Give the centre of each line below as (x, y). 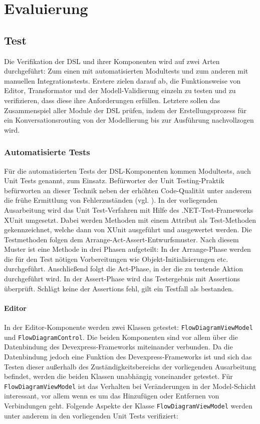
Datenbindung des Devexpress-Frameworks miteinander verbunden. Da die (118, 347)
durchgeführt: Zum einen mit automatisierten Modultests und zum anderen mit (126, 71)
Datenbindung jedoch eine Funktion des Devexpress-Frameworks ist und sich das (128, 356)
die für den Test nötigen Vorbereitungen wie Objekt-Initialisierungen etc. (116, 259)
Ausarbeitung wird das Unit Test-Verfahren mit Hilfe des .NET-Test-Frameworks (129, 209)
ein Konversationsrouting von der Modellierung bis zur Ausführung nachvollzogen (129, 120)
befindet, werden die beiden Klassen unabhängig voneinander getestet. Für (118, 376)
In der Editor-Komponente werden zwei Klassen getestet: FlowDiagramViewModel (128, 327)
